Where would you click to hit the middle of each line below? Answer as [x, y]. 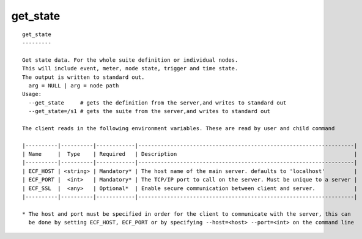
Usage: [32, 94]
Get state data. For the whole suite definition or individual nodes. [130, 60]
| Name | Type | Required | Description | [190, 154]
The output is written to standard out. [83, 77]
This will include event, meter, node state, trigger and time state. [130, 68]
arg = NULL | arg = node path [74, 85]
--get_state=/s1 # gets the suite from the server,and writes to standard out [150, 111]
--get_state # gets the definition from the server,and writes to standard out [157, 103]
